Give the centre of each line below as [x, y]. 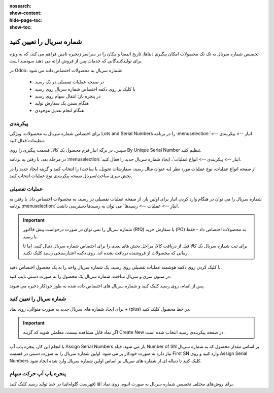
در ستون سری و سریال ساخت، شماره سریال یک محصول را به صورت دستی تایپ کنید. [90, 276]
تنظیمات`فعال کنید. [27, 141]
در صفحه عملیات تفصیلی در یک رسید [70, 82]
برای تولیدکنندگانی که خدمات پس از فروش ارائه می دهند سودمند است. [76, 61]
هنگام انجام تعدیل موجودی [59, 110]
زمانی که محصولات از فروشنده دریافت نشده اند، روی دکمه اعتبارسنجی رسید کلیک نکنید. [106, 253]
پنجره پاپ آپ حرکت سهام [38, 374]
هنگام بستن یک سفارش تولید [62, 103]
